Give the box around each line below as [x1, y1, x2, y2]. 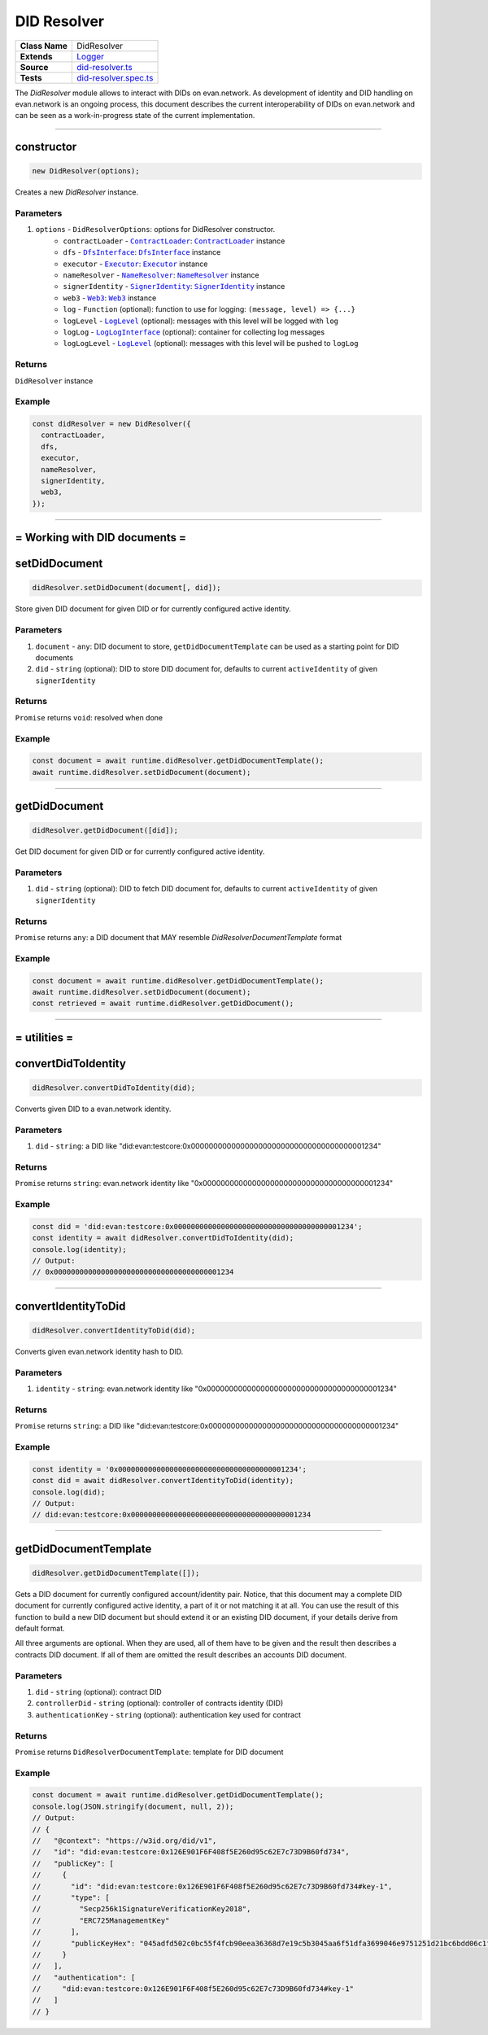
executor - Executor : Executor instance [63, 259, 208, 269]
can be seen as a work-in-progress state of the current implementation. [15, 111, 255, 120]
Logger [76, 50, 105, 62]
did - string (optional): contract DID [35, 1687, 162, 1696]
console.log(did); [32, 1487, 106, 1497]
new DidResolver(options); [32, 167, 140, 176]
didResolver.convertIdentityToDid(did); [32, 1325, 195, 1335]
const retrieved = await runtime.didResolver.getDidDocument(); [32, 999, 294, 1009]
